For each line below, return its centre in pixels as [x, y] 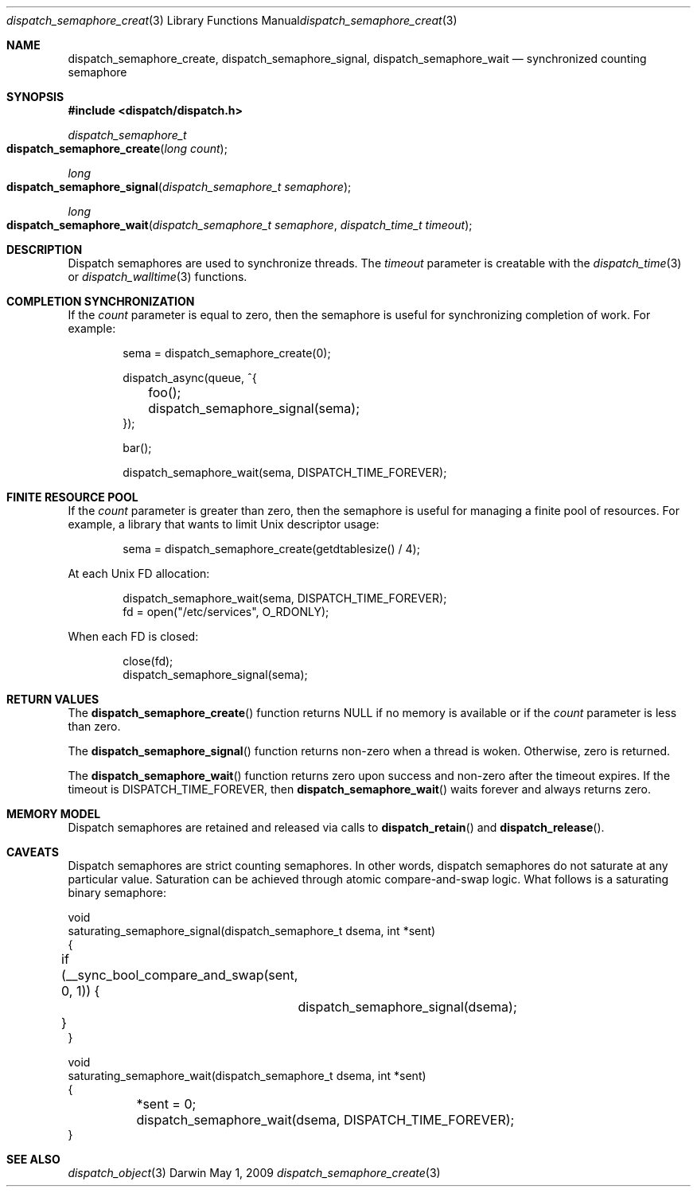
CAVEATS [33, 852]
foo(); [165, 392]
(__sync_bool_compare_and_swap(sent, [180, 975]
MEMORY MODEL [54, 814]
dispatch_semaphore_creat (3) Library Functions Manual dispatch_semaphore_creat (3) [232, 20]
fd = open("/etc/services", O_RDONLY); [226, 612]
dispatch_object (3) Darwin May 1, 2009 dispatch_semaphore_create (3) [254, 1173]
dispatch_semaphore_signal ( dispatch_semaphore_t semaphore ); [179, 187]
